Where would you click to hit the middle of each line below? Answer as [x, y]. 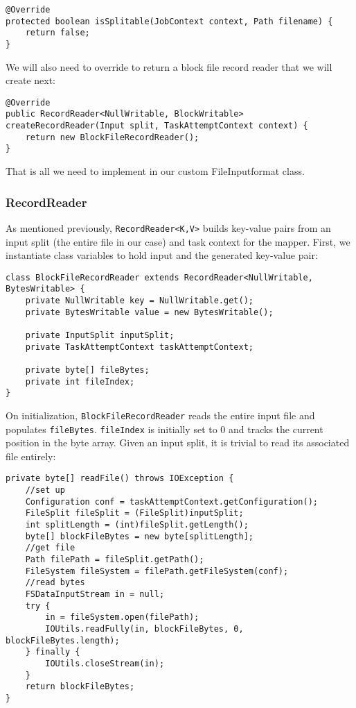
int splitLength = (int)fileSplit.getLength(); [137, 525]
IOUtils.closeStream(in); [105, 663]
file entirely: [31, 456]
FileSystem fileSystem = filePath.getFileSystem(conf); [157, 571]
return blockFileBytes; [80, 687]
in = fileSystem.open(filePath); [122, 617]
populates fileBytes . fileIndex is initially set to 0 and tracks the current [164, 429]
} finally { [53, 652]
